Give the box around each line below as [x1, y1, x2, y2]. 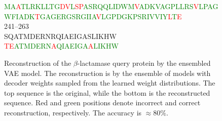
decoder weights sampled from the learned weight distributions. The [4, 77, 215, 88]
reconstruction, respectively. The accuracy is [4, 107, 142, 117]
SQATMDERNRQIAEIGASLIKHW [4, 30, 117, 41]
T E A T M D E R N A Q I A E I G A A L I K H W [4, 41, 119, 51]
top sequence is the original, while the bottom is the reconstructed [4, 87, 210, 98]
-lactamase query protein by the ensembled [77, 57, 211, 68]
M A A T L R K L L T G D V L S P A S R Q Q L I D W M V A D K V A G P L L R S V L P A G [4, 1, 218, 11]
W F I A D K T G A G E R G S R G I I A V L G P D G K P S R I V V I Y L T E [4, 11, 182, 21]
